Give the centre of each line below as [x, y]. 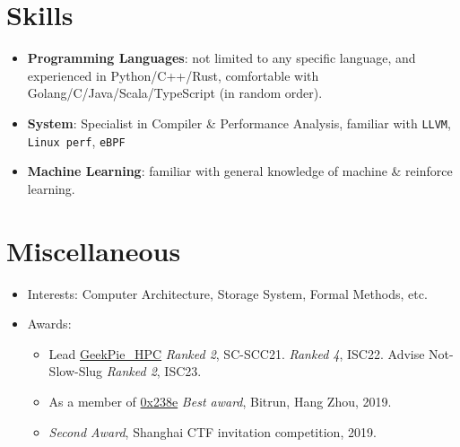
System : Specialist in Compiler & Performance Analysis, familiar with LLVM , [239, 123]
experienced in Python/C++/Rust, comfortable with [173, 75]
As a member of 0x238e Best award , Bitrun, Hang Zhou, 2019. [220, 401]
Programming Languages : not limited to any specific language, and [221, 58]
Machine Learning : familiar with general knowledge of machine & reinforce [240, 171]
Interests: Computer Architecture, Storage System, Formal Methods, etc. [227, 293]
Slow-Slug [76, 371]
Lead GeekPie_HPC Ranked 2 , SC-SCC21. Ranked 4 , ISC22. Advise [237, 353]
